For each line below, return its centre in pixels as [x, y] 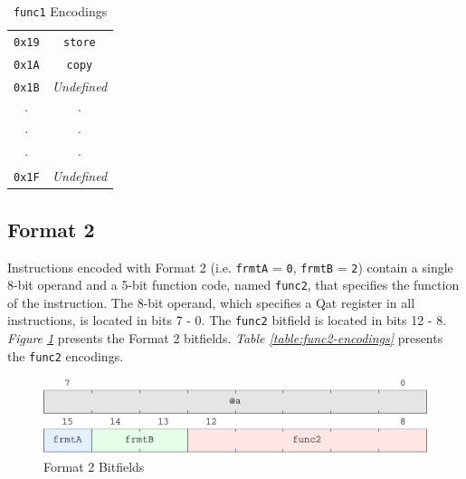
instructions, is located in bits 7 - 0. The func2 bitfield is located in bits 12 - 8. [227, 320]
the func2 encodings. [66, 355]
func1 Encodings [60, 11]
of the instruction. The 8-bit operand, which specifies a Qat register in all [211, 302]
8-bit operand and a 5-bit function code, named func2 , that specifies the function [233, 285]
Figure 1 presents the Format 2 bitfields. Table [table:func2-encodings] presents [225, 338]
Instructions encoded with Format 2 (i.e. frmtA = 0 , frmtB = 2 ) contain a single [230, 267]
